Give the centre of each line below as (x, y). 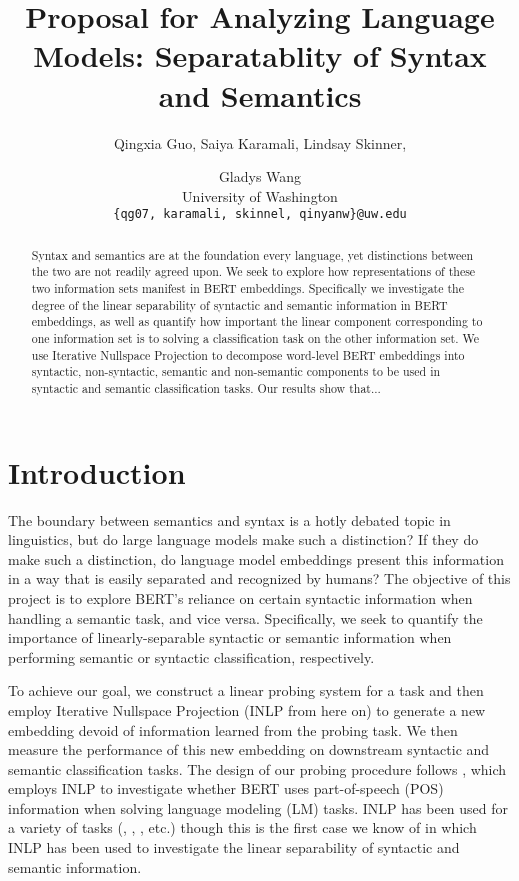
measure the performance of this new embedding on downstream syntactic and (249, 749)
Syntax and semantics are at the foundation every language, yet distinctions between (252, 254)
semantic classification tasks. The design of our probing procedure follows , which (257, 768)
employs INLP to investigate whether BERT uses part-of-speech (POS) (226, 788)
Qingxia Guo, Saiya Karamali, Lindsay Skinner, (260, 142)
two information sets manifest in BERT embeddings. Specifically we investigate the (247, 288)
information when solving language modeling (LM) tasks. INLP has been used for (258, 807)
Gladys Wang (260, 176)
